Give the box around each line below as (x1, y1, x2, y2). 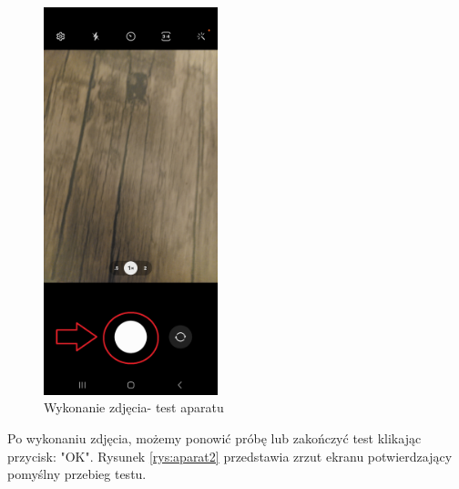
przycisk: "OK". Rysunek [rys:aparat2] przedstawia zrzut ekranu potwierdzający (7, 446, 453, 465)
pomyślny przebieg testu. (7, 464, 147, 484)
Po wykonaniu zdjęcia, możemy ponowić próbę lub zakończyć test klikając (7, 428, 422, 447)
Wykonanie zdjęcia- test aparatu (44, 398, 224, 417)
